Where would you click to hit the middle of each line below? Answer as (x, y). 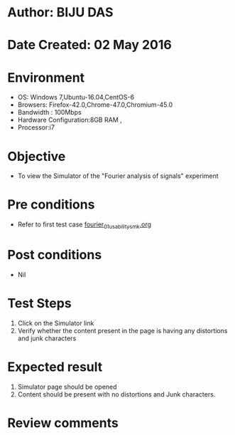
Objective (37, 156)
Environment (46, 77)
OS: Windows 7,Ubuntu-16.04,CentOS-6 (76, 98)
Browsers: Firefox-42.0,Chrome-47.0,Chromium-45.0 (95, 105)
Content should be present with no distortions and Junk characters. (116, 394)
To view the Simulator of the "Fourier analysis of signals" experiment (118, 176)
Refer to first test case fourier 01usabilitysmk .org (84, 225)
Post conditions (55, 255)
